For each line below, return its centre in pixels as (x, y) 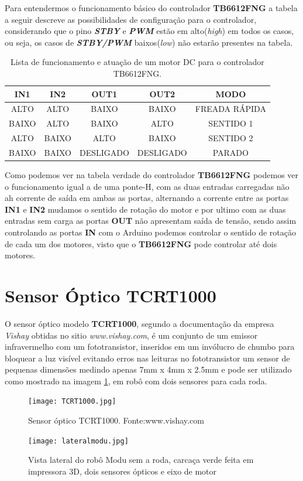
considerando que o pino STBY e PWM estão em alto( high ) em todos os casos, (149, 31)
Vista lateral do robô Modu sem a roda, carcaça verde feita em (141, 460)
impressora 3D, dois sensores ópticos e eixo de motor (123, 471)
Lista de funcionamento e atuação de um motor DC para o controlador (137, 62)
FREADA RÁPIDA (230, 109)
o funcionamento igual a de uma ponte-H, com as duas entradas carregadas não (147, 186)
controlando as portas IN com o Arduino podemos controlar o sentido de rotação (150, 232)
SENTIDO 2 (231, 138)
